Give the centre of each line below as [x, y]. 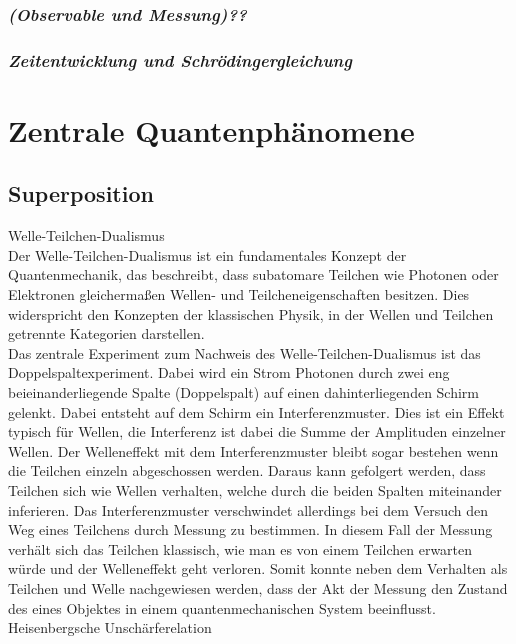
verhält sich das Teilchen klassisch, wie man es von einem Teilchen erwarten [240, 548]
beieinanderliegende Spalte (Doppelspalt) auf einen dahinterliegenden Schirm [244, 392]
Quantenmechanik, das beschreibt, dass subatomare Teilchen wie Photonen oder [253, 274]
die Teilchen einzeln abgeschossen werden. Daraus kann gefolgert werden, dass [247, 470]
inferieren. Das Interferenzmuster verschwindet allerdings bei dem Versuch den [248, 509]
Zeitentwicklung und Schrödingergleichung [180, 59]
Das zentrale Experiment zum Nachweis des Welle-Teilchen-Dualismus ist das [244, 352]
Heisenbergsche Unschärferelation [110, 627]
